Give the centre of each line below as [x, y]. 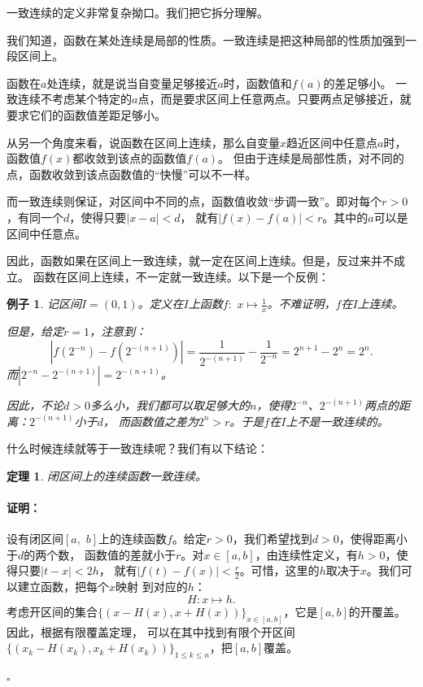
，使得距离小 [373, 539]
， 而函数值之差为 [150, 421]
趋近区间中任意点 [332, 142]
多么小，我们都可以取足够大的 [170, 405]
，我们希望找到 [272, 539]
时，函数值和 [257, 83]
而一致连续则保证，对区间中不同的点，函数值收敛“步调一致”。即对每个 [194, 201]
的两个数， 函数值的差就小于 [100, 554]
